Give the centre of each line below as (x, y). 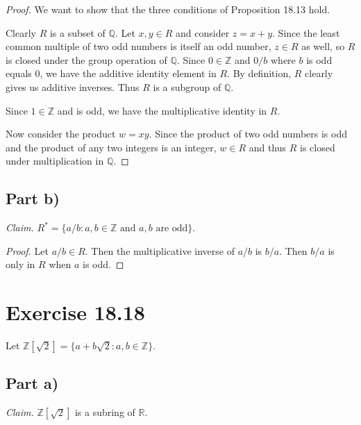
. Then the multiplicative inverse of (160, 250)
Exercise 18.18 (75, 312)
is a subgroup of (187, 86)
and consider (203, 32)
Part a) (32, 383)
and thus (268, 147)
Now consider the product (61, 134)
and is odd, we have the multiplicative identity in (162, 110)
